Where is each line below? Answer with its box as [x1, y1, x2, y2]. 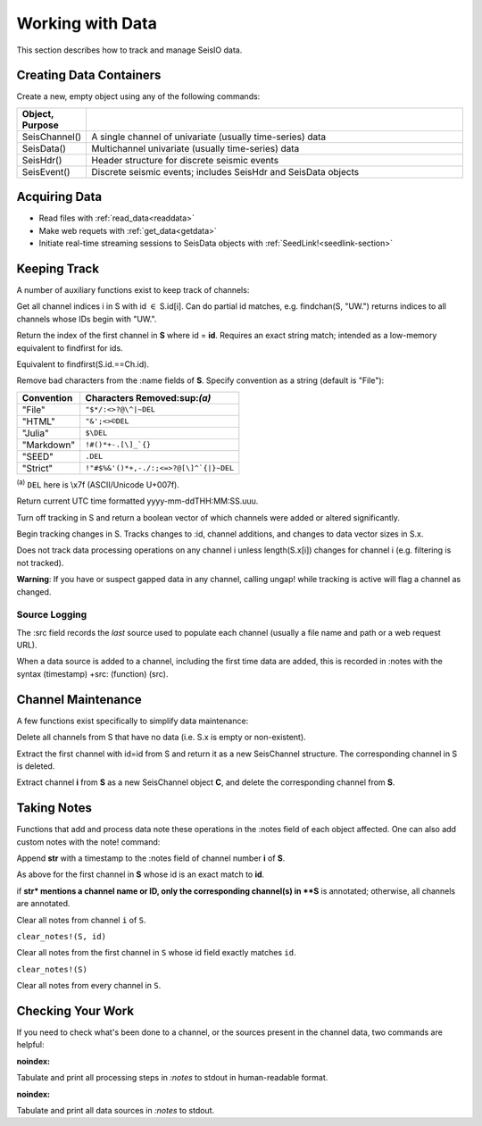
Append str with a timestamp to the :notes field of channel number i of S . [16, 853, 286, 863]
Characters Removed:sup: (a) [85, 391, 212, 404]
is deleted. [16, 760, 55, 772]
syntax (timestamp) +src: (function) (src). [16, 668, 169, 679]
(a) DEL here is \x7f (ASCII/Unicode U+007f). [16, 478, 180, 490]
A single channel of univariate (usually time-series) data [91, 130, 327, 143]
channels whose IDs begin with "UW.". [16, 313, 157, 324]
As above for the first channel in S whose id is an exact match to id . [16, 869, 265, 880]
